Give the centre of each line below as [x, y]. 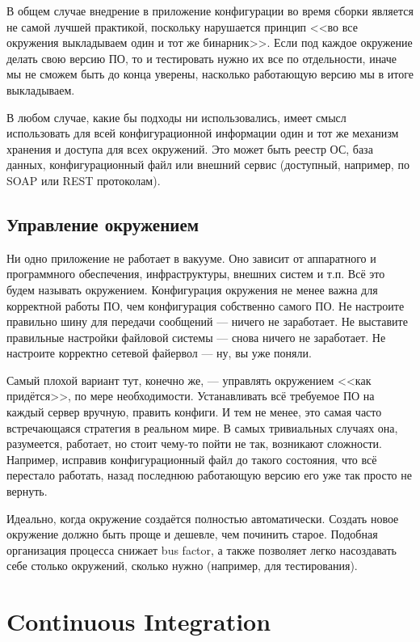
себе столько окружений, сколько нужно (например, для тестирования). [182, 566]
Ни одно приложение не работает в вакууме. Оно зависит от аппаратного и [191, 258]
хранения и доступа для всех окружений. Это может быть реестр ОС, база [190, 148]
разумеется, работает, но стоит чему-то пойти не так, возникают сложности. [194, 443]
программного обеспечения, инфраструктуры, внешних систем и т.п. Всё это [196, 274]
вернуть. [27, 491]
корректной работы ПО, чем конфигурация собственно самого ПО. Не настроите [206, 305]
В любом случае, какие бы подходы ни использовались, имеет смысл [176, 117]
